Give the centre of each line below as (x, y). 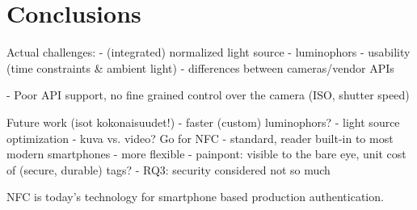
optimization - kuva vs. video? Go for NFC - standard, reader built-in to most (200, 138)
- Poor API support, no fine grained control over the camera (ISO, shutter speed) (208, 95)
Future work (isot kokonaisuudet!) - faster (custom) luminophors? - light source (203, 122)
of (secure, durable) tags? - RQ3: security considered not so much (168, 169)
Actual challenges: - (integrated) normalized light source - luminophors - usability (208, 52)
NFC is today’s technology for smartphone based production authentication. (195, 197)
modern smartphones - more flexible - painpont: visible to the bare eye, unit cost (206, 154)
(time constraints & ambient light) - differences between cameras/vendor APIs (200, 67)
